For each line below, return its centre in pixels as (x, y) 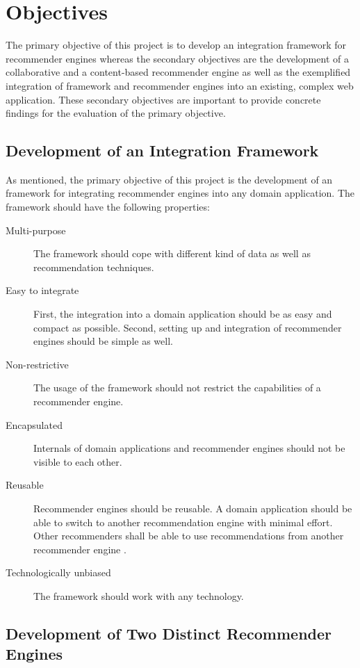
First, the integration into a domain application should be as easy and (183, 314)
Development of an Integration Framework (162, 150)
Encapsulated (34, 424)
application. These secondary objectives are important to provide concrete (163, 99)
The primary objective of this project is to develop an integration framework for (176, 45)
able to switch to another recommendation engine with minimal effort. (183, 522)
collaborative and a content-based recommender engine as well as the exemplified (178, 72)
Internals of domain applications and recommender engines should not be (189, 448)
